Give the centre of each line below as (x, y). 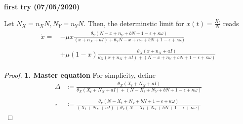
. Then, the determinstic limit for (134, 23)
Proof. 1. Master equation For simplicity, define (80, 75)
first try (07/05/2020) (42, 6)
